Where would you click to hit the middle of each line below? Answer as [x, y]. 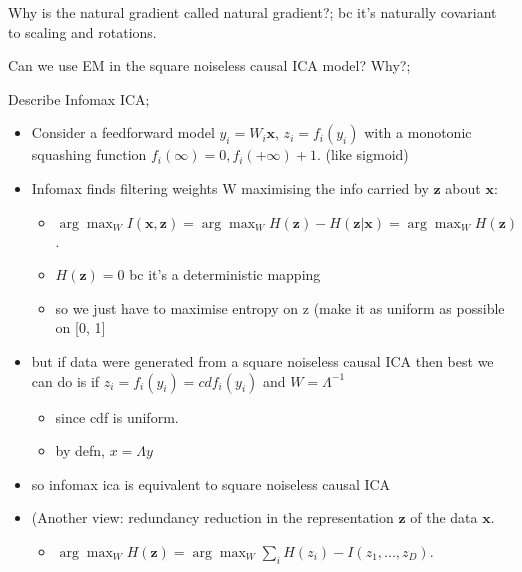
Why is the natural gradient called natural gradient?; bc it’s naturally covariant [252, 12]
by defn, [80, 450]
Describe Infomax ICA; [79, 98]
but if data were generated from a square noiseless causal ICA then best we [262, 360]
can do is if [65, 380]
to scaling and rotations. [82, 31]
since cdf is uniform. [117, 416]
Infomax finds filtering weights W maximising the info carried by [230, 187]
